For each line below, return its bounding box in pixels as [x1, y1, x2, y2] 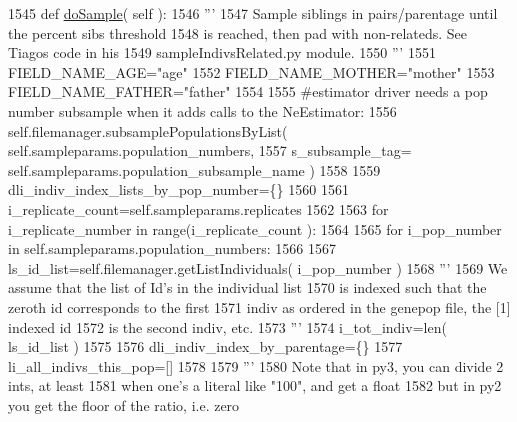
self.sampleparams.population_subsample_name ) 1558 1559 [8, 159, 381, 180]
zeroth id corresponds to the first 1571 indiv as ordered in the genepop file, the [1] [8, 296, 511, 317]
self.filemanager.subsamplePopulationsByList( [8, 120, 288, 141]
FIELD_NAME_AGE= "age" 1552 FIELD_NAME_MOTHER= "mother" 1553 [8, 61, 495, 82]
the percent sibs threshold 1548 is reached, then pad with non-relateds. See [8, 22, 468, 43]
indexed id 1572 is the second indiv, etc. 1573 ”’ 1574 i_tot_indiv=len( [8, 316, 447, 337]
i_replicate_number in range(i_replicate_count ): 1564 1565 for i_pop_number [8, 218, 502, 239]
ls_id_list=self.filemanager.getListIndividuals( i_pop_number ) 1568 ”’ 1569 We [8, 257, 508, 278]
